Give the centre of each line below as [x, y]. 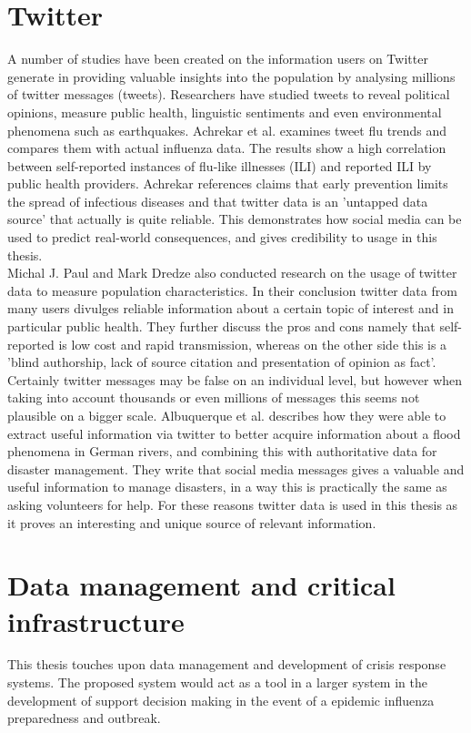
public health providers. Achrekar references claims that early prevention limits [228, 183]
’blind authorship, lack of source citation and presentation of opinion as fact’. [222, 362]
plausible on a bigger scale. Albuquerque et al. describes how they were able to [227, 415]
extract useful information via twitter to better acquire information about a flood [234, 433]
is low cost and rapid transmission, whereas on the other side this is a [253, 344]
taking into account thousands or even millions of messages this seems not [214, 397]
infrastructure [96, 621]
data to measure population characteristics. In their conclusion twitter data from [232, 290]
